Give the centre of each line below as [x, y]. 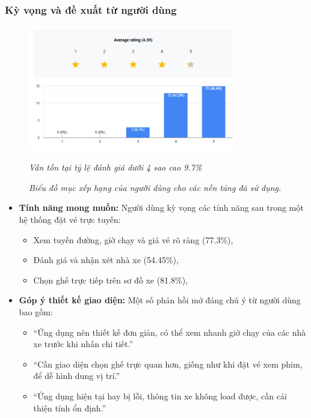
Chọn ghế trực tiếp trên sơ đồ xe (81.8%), [111, 280]
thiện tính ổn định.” [70, 407]
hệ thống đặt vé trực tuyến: [70, 220]
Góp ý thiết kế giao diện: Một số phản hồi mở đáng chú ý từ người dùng [160, 300]
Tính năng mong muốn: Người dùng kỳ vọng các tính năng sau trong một [161, 207]
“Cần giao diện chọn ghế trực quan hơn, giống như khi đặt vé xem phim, [168, 364]
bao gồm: [36, 312]
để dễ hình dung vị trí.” [77, 376]
